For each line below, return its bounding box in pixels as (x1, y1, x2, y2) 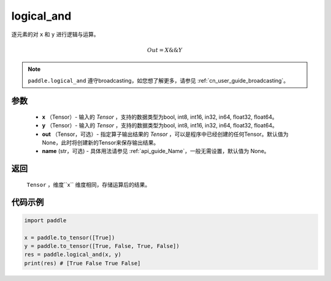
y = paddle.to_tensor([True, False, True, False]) (24, 242, 180, 250)
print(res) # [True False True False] (24, 260, 141, 266)
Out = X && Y (147, 47, 183, 53)
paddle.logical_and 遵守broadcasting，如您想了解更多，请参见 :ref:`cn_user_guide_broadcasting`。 (28, 77, 289, 84)
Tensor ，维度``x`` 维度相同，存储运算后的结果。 (26, 181, 151, 188)
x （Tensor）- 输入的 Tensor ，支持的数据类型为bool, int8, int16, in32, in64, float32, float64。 (42, 113, 278, 121)
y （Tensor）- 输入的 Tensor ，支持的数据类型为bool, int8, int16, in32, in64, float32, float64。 (42, 122, 278, 129)
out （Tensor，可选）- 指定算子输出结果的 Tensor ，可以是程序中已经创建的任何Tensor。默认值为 (42, 130, 289, 138)
